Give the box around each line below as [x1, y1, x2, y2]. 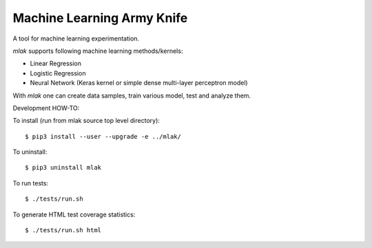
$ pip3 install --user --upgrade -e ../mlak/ [25, 133, 182, 140]
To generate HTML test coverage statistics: [12, 210, 136, 218]
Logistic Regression [30, 69, 86, 77]
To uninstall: [12, 148, 48, 156]
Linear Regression [30, 59, 82, 68]
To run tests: [12, 179, 48, 187]
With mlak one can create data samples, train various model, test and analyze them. [12, 91, 251, 100]
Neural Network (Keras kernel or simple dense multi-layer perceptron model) [30, 79, 248, 87]
